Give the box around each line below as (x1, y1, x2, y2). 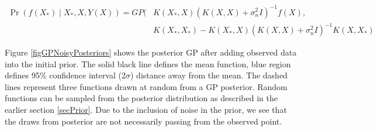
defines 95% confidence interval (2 (5, 69, 126, 81)
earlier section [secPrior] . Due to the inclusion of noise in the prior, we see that (5, 104, 287, 116)
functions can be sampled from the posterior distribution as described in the (5, 92, 278, 104)
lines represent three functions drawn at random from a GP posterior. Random (5, 80, 288, 92)
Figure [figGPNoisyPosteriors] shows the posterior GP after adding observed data (5, 46, 297, 58)
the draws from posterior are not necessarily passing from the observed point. (5, 115, 282, 127)
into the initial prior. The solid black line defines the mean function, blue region (5, 57, 291, 70)
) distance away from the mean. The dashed (130, 69, 288, 81)
